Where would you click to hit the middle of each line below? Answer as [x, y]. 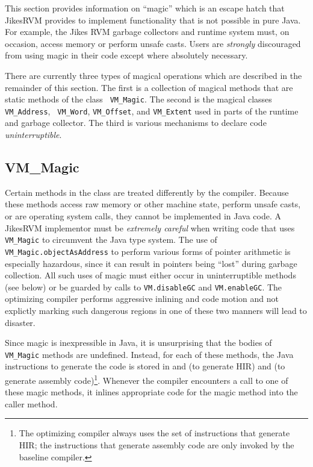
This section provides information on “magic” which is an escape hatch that [145, 8]
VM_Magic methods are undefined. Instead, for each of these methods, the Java [149, 354]
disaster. [20, 322]
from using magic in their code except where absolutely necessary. [126, 55]
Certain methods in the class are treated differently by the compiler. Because [147, 192]
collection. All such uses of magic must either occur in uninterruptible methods [150, 275]
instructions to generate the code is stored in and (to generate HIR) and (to [145, 366]
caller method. [31, 403]
